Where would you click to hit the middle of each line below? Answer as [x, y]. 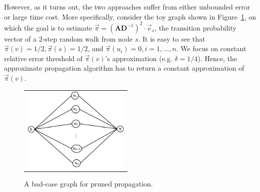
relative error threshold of [43, 58]
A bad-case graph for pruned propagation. [88, 183]
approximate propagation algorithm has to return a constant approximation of [124, 68]
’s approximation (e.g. [139, 58]
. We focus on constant [211, 48]
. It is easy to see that [172, 38]
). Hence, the [217, 58]
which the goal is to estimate [48, 27]
